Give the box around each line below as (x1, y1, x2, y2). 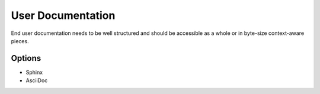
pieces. (11, 37, 29, 44)
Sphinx (25, 69, 43, 76)
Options (11, 53, 41, 63)
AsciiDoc (25, 77, 48, 84)
